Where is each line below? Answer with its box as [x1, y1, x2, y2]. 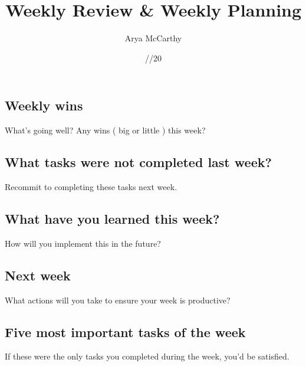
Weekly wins [5, 96, 83, 115]
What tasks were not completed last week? [5, 153, 272, 171]
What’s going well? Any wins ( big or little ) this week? [5, 124, 206, 136]
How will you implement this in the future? [5, 237, 161, 249]
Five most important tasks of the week [5, 322, 246, 341]
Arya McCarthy [124, 32, 182, 44]
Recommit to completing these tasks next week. [5, 180, 177, 192]
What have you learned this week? [5, 209, 220, 227]
